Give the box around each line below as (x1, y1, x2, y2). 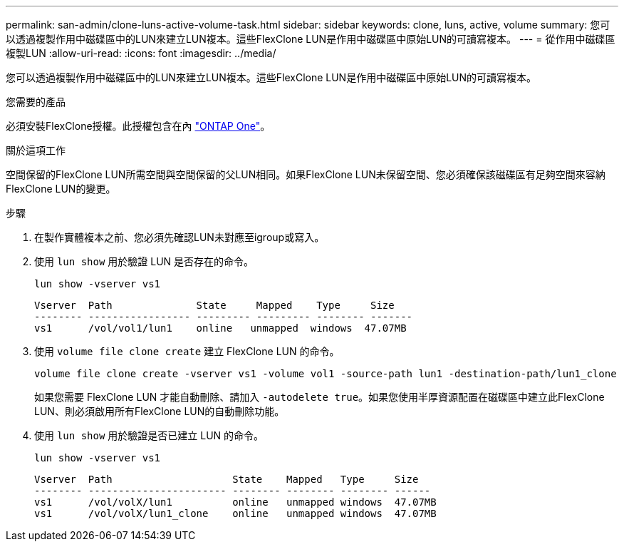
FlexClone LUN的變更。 (6, 183, 116, 195)
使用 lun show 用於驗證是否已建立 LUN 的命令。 (34, 429, 264, 441)
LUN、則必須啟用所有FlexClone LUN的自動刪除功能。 (34, 405, 285, 417)
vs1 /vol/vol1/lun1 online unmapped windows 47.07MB (34, 322, 407, 334)
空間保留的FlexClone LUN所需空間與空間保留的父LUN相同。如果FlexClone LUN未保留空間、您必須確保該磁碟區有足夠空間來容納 (6, 168, 605, 180)
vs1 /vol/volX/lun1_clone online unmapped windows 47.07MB (34, 508, 437, 519)
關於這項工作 (6, 144, 66, 156)
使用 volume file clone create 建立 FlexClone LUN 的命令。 (34, 345, 340, 357)
